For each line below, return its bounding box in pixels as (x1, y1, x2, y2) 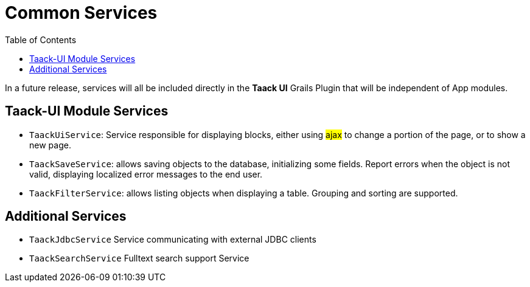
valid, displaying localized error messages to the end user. (29, 168, 263, 179)
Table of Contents (5, 34, 77, 45)
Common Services (5, 2, 158, 23)
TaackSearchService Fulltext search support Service (29, 253, 249, 264)
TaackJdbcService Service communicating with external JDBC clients (29, 234, 316, 245)
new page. (29, 139, 71, 150)
